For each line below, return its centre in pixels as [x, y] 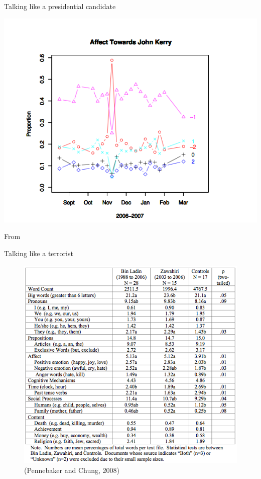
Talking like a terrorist [39, 253]
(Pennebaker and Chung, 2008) [72, 470]
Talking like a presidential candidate [60, 6]
